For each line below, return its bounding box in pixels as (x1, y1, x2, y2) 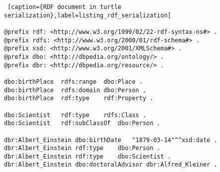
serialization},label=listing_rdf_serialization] (4, 11, 171, 19)
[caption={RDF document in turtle (7, 3, 122, 10)
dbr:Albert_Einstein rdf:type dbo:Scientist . (4, 153, 171, 160)
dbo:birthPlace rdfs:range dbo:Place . (4, 78, 143, 85)
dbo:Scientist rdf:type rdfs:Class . (4, 111, 147, 119)
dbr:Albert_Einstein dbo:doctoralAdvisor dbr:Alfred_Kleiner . (4, 161, 218, 169)
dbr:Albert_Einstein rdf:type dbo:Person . (4, 145, 160, 152)
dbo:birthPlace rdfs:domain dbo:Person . (4, 86, 147, 94)
